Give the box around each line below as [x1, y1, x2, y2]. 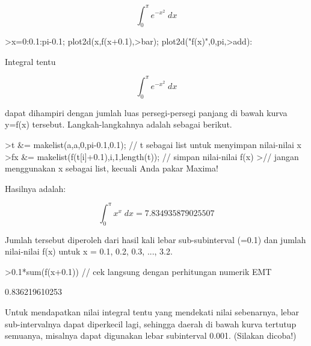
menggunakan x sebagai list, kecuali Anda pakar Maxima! [5, 162, 218, 175]
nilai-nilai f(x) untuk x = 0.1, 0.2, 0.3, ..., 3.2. [5, 245, 173, 258]
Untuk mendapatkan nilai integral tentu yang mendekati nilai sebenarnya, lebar [5, 306, 300, 318]
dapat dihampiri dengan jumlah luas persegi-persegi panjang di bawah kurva [5, 106, 288, 119]
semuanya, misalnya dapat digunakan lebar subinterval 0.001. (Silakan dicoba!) [5, 329, 297, 342]
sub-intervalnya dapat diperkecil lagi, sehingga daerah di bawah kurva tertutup [5, 317, 297, 330]
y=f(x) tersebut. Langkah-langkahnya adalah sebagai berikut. [5, 118, 232, 131]
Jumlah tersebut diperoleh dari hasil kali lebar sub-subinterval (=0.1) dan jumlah [5, 233, 306, 246]
